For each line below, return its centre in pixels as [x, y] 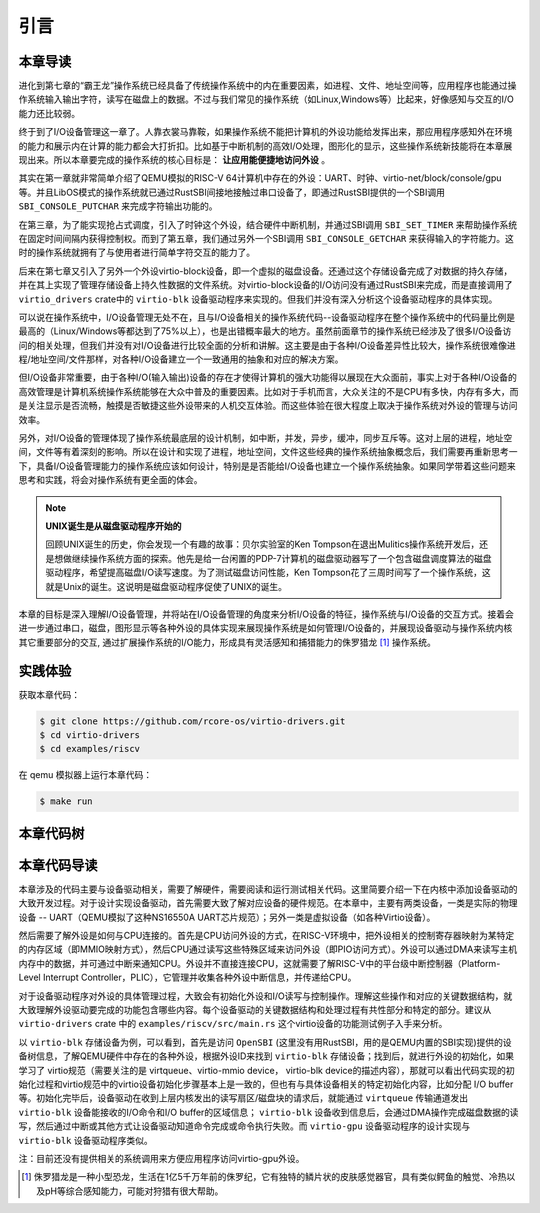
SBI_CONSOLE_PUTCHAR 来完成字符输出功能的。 [118, 206]
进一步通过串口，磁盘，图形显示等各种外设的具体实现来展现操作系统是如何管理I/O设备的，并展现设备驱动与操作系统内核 [265, 628]
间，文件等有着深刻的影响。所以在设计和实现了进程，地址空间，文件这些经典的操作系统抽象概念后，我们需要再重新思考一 [268, 452]
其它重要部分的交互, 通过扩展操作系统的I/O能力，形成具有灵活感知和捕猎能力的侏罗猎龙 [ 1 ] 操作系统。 [227, 642]
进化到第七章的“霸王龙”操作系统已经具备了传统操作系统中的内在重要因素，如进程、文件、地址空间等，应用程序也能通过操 [267, 86]
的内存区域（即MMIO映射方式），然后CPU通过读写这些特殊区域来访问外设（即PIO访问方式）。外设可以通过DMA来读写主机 [268, 949]
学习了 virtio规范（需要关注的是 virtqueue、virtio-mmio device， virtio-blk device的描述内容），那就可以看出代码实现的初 [266, 1070]
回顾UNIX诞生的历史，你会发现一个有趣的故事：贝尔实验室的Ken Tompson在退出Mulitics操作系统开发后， [262, 544]
